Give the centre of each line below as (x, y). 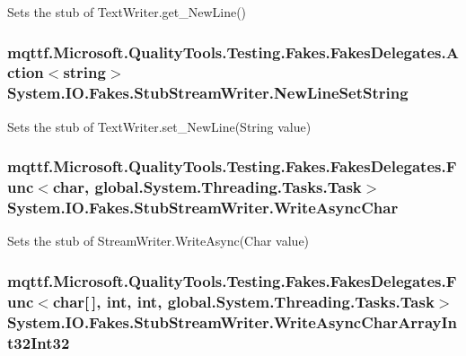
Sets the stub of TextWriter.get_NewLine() (127, 12)
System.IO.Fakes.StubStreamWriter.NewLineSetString (208, 93)
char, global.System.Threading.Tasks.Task (207, 187)
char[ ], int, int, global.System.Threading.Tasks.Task (243, 301)
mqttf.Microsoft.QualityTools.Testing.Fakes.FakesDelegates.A (233, 52)
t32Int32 (39, 342)
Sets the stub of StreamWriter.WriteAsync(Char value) (158, 241)
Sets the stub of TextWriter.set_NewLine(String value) (159, 126)
